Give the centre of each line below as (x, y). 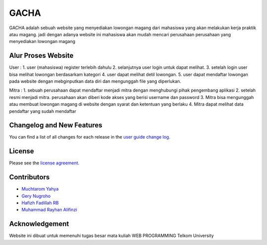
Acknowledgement (39, 224)
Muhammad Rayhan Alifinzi (49, 210)
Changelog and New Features (56, 125)
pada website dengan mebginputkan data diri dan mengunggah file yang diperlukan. (95, 81)
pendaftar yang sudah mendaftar (43, 111)
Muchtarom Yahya (40, 189)
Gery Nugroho (36, 196)
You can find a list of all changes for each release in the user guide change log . (90, 137)
